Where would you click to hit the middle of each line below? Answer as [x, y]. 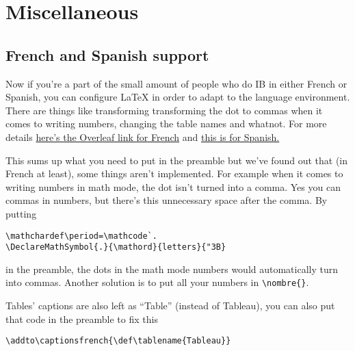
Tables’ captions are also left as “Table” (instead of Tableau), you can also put [170, 305]
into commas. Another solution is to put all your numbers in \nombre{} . [157, 282]
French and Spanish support [107, 54]
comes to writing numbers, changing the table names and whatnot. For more [166, 123]
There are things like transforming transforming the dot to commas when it [164, 110]
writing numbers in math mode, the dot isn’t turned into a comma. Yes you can [173, 186]
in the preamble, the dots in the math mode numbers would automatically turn [172, 269]
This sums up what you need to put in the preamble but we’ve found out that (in [177, 160]
